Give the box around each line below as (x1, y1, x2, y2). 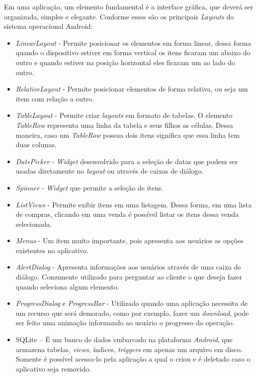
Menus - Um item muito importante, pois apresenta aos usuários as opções (15, 235, 244, 246)
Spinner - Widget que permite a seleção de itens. (15, 182, 164, 192)
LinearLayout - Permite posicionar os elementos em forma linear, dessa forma (15, 37, 252, 48)
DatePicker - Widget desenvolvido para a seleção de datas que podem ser (15, 156, 238, 166)
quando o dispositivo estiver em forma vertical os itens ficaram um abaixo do (15, 47, 251, 58)
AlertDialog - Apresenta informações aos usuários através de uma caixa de (15, 262, 241, 272)
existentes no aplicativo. (15, 245, 89, 255)
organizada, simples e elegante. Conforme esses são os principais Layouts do (4, 11, 234, 21)
